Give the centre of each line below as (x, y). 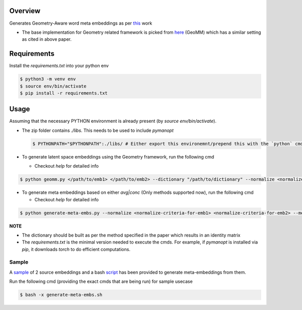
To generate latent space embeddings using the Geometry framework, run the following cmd (118, 157)
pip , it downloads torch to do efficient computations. (76, 249)
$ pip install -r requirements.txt (64, 93)
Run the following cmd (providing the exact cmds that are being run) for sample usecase (101, 281)
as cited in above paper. (47, 39)
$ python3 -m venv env (48, 79)
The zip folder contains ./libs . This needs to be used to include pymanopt (98, 130)
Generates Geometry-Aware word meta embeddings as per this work (81, 23)
